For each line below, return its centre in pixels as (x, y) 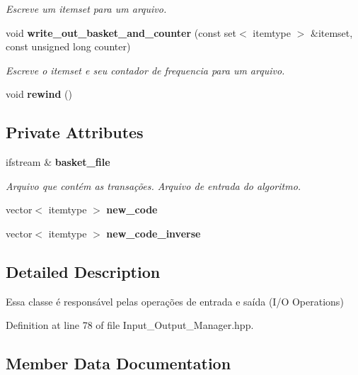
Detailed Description (83, 271)
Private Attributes (75, 132)
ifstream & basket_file (58, 162)
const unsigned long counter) (68, 46)
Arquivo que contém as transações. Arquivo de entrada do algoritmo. (154, 185)
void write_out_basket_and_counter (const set (121, 32)
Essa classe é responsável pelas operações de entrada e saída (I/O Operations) (175, 301)
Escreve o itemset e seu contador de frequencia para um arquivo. (145, 70)
